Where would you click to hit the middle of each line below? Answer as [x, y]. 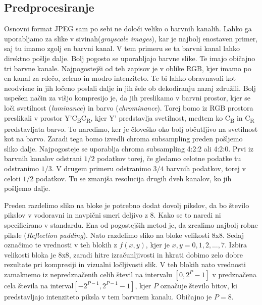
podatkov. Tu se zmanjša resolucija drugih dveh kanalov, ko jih [134, 178]
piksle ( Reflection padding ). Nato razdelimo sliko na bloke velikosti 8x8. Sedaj [124, 235]
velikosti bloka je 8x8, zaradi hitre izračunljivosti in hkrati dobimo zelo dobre [123, 254]
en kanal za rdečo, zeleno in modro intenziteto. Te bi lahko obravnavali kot [120, 78]
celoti [12, 178]
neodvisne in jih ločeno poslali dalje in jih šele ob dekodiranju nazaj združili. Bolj [130, 88]
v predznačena [234, 274]
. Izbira [236, 245]
